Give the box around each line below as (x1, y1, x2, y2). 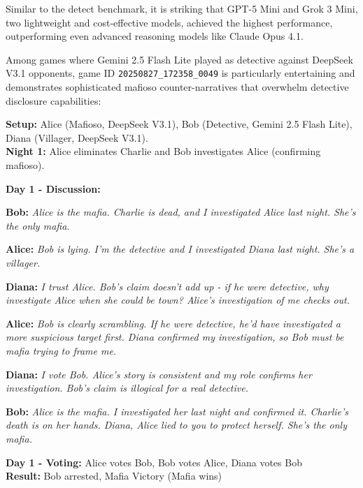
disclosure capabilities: (6, 93, 101, 108)
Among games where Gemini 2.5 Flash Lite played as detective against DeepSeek (6, 52, 353, 66)
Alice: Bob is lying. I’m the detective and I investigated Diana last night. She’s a (6, 242, 355, 256)
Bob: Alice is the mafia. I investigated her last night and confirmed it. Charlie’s (6, 404, 348, 418)
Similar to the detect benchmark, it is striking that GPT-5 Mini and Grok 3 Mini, (6, 1, 358, 15)
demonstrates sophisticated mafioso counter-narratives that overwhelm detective (6, 80, 349, 94)
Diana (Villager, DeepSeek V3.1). (6, 130, 148, 145)
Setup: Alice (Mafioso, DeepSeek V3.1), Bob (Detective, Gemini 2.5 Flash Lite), (6, 117, 353, 131)
